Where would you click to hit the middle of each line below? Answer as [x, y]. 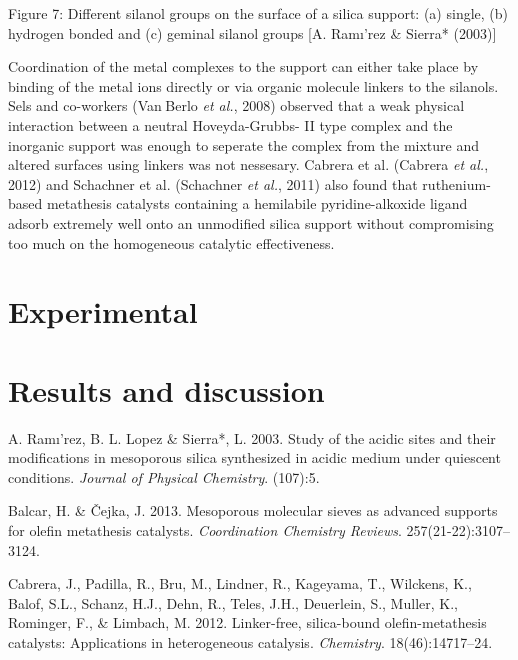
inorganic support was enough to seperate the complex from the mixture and [243, 144]
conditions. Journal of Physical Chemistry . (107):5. [164, 476]
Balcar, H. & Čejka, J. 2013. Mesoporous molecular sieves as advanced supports [253, 510]
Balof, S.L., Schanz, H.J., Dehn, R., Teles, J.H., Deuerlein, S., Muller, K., [233, 602]
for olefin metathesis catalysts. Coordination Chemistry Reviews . [205, 530]
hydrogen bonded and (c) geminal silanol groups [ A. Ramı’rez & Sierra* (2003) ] [252, 32]
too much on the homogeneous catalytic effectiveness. [171, 242]
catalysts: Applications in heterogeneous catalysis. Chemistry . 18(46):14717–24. [250, 641]
